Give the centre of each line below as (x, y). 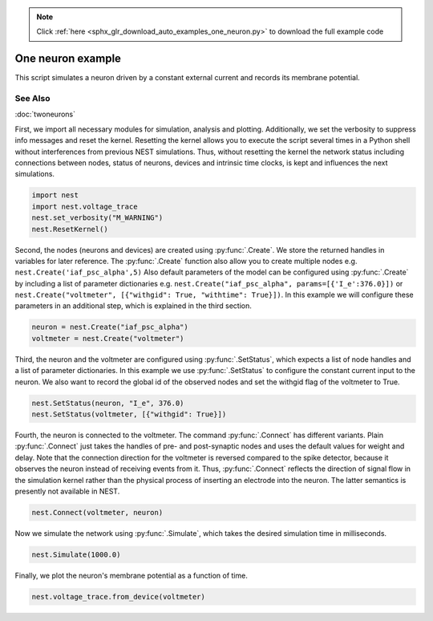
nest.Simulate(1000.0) (76, 554)
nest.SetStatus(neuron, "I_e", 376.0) (108, 403)
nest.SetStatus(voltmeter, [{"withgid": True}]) (129, 414)
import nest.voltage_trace (85, 206)
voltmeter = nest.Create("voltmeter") (108, 338)
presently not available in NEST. (67, 491)
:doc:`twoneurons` (45, 114)
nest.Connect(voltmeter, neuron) (97, 512)
